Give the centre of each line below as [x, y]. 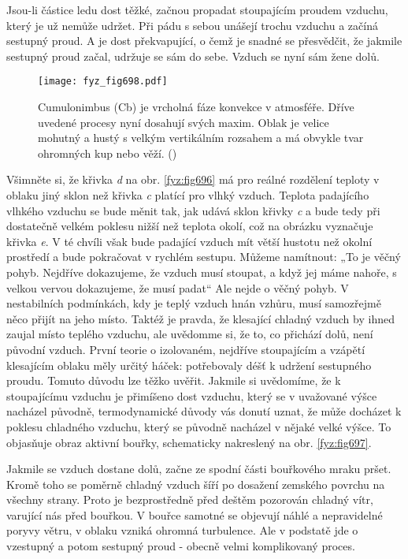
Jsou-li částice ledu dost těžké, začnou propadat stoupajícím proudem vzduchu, [197, 9]
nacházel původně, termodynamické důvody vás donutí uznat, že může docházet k [204, 411]
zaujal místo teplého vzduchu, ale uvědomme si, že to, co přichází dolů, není [190, 334]
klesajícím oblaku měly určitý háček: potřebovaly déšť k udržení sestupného [189, 365]
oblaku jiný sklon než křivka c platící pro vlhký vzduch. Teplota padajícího [188, 195]
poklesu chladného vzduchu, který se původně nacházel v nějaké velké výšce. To [199, 426]
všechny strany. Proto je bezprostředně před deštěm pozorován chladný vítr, [190, 499]
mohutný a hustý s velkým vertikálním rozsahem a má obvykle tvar [201, 138]
